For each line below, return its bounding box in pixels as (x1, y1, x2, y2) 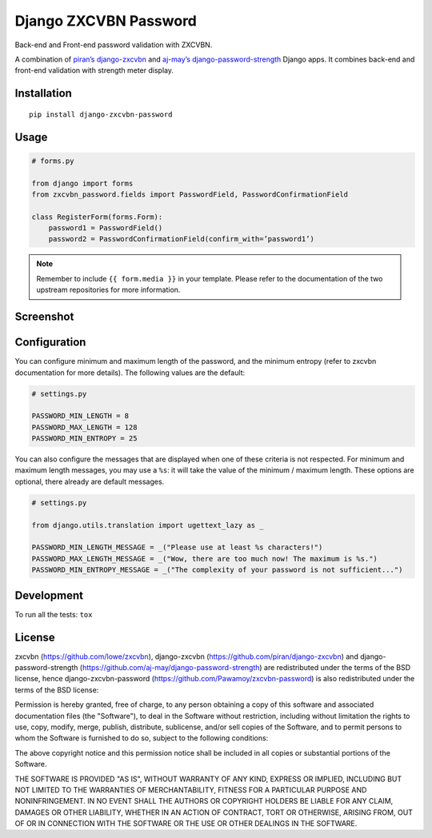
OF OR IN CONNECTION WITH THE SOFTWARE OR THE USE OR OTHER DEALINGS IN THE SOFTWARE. (14, 819, 358, 828)
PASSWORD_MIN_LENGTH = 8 (31, 412, 130, 421)
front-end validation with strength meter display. (14, 66, 174, 75)
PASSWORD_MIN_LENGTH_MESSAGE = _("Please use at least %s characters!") (31, 543, 323, 552)
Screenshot (14, 310, 74, 324)
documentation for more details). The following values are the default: (14, 368, 246, 377)
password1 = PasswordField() (48, 224, 163, 233)
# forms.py (31, 156, 74, 166)
